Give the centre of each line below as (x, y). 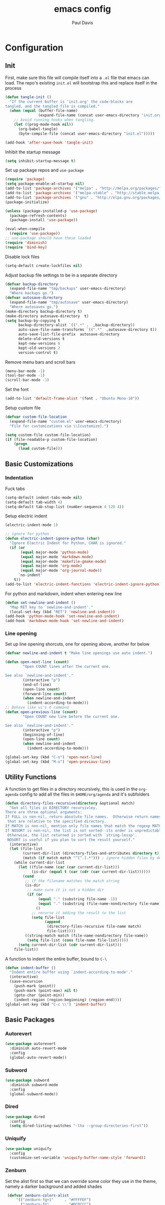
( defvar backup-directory (31, 284)
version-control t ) (38, 352)
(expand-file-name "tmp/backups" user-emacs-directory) (68, 288)
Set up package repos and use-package (45, 170)
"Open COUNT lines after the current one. (67, 667)
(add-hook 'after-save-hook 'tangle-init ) (49, 143)
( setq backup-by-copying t (33, 320)
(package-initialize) (27, 202)
